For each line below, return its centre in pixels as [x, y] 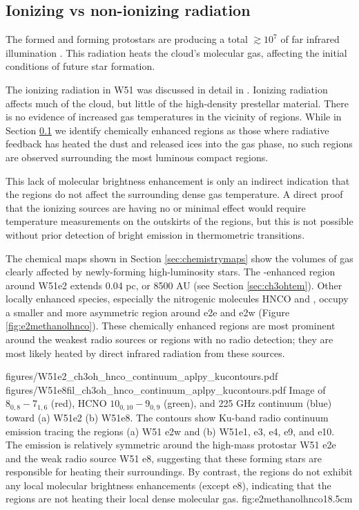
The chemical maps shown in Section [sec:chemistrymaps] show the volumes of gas [179, 258]
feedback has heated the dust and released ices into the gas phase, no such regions [179, 144]
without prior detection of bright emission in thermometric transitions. [155, 234]
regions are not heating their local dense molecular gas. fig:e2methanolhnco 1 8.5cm [179, 499]
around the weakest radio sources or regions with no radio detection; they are [169, 339]
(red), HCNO [79, 403]
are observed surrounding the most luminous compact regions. [137, 157]
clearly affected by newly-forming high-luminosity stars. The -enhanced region [171, 272]
